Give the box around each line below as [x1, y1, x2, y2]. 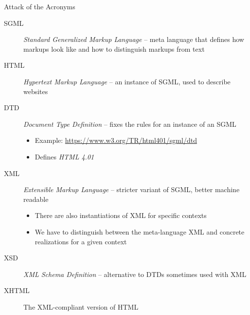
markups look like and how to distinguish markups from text [23, 43, 205, 54]
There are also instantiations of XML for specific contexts [35, 210, 207, 220]
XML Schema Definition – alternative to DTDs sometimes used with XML [23, 269, 247, 279]
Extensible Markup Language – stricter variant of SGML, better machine [23, 184, 240, 195]
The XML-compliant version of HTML [23, 301, 139, 312]
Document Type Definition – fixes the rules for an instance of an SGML [23, 118, 236, 129]
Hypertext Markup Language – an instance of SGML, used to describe [23, 76, 231, 86]
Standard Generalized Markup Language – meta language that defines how [23, 34, 244, 44]
